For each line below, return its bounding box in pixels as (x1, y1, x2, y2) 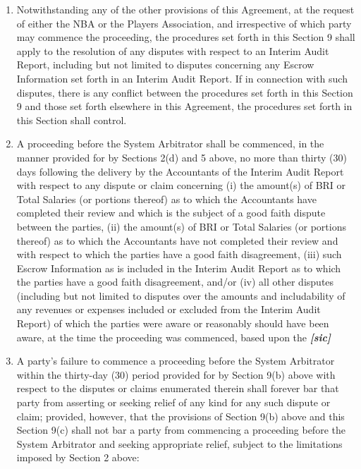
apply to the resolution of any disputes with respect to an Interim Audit (16, 43, 329, 58)
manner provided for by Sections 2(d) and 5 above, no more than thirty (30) (16, 150, 347, 164)
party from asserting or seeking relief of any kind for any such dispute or (16, 395, 331, 410)
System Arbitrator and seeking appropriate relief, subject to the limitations (16, 436, 343, 451)
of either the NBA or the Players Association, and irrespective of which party (16, 16, 352, 30)
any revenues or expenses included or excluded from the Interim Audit (16, 302, 321, 317)
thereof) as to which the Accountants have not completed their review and (16, 233, 338, 248)
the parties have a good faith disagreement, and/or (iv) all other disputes (16, 274, 334, 289)
